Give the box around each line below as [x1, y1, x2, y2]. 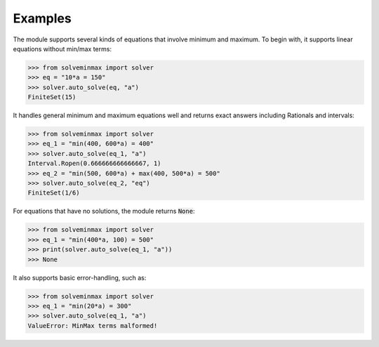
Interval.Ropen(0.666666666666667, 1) [27, 159, 161, 168]
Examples [13, 11, 72, 26]
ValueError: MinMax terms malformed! [27, 322, 158, 329]
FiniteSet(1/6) [27, 189, 80, 197]
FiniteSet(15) [27, 93, 77, 101]
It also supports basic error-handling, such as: [13, 273, 147, 282]
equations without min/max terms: [13, 44, 112, 53]
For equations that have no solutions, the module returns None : [13, 207, 195, 216]
